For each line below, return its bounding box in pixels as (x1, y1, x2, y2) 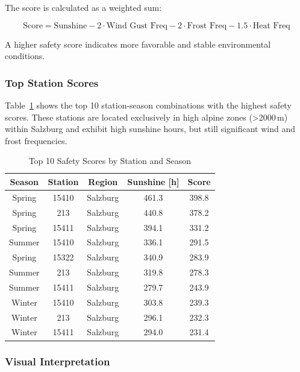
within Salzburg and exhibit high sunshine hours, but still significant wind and (5, 122, 296, 135)
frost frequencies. (5, 134, 67, 147)
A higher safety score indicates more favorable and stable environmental (5, 37, 271, 50)
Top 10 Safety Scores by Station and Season (28, 154, 191, 167)
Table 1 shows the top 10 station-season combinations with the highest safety (5, 99, 292, 111)
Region (88, 175, 118, 188)
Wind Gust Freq (106, 21, 167, 30)
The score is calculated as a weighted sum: (5, 1, 162, 13)
